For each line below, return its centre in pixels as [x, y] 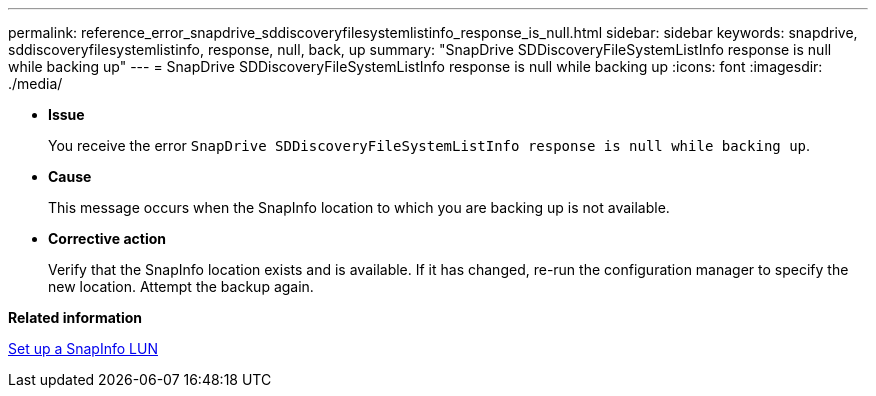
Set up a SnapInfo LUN [83, 348]
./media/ [35, 83]
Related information [75, 317]
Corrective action [107, 238]
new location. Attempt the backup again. [181, 286]
